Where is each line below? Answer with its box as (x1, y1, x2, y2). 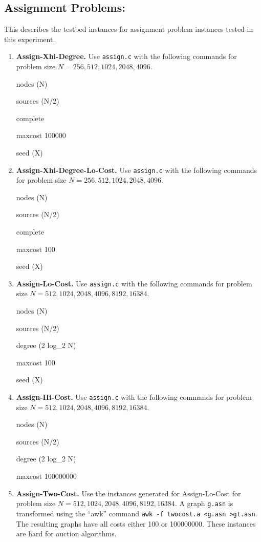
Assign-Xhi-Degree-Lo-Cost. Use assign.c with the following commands (16, 164, 257, 175)
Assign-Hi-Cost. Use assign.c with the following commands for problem (16, 392, 252, 402)
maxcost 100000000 (16, 471, 77, 481)
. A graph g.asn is (175, 498, 233, 509)
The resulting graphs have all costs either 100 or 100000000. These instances (16, 518, 256, 529)
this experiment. (4, 33, 55, 44)
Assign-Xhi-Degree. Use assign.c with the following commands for (16, 51, 237, 62)
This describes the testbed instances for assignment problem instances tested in (4, 24, 253, 34)
